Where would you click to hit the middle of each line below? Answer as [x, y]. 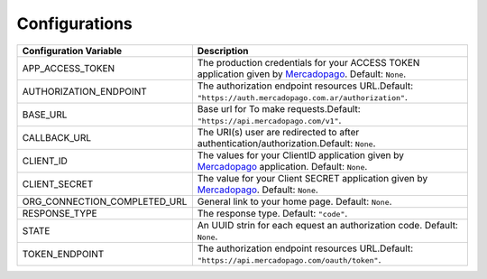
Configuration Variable [72, 51]
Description [223, 51]
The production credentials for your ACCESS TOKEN [308, 62]
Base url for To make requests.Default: [279, 108]
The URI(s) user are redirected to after [278, 132]
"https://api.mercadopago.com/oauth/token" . [289, 259]
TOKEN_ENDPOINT [63, 254]
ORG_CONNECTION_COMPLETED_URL [105, 201]
